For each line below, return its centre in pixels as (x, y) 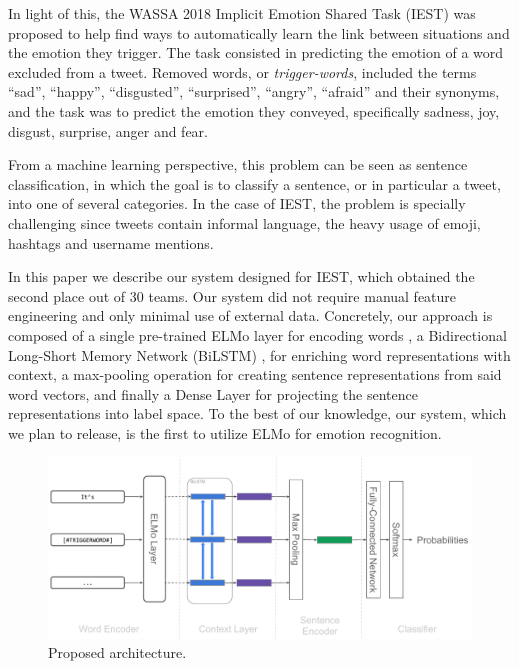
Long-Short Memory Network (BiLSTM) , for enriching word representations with (259, 354)
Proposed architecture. (117, 652)
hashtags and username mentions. (111, 242)
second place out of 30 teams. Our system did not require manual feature (232, 295)
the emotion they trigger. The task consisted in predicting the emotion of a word (256, 52)
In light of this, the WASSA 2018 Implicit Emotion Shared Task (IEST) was (242, 13)
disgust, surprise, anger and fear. (108, 130)
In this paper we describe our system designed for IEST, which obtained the (241, 276)
